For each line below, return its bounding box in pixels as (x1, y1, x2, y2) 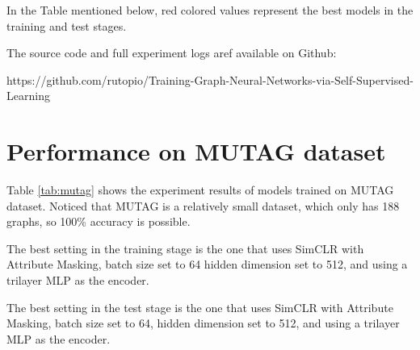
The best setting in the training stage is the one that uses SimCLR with (6, 240, 364, 256)
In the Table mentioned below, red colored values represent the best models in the (6, 2, 414, 18)
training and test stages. (6, 17, 127, 34)
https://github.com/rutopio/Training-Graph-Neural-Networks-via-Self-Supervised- (6, 71, 414, 88)
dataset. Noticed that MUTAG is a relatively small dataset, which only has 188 (6, 197, 400, 214)
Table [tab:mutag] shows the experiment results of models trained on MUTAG (6, 181, 394, 198)
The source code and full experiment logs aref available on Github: (6, 44, 337, 61)
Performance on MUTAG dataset (6, 135, 386, 168)
